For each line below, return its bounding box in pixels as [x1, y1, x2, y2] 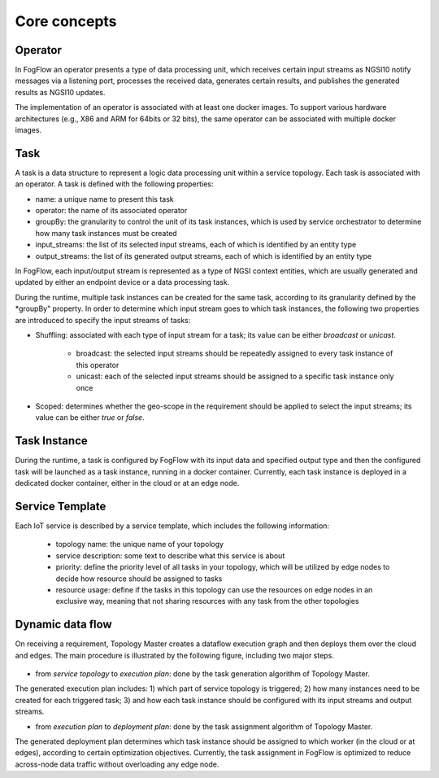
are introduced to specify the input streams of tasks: [15, 315, 191, 325]
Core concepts [15, 12, 117, 30]
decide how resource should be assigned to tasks [55, 574, 223, 583]
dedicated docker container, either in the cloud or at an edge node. [15, 479, 240, 488]
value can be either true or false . [35, 413, 146, 422]
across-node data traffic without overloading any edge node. [15, 759, 219, 769]
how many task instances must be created [35, 228, 178, 238]
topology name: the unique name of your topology [55, 540, 224, 549]
